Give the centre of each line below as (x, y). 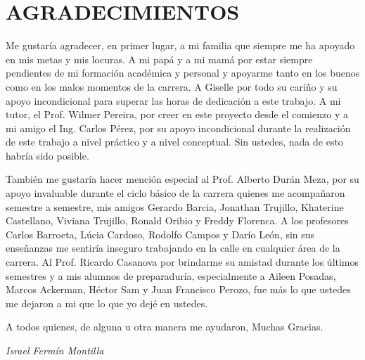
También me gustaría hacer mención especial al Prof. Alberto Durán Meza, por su (182, 179)
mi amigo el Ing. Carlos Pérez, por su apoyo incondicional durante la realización (178, 128)
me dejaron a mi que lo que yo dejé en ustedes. (107, 303)
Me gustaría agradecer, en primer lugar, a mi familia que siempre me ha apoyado (180, 45)
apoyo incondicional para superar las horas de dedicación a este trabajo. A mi (173, 100)
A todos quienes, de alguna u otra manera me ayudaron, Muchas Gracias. (165, 327)
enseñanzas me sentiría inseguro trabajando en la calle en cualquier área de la (173, 248)
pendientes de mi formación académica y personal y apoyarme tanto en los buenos (183, 73)
